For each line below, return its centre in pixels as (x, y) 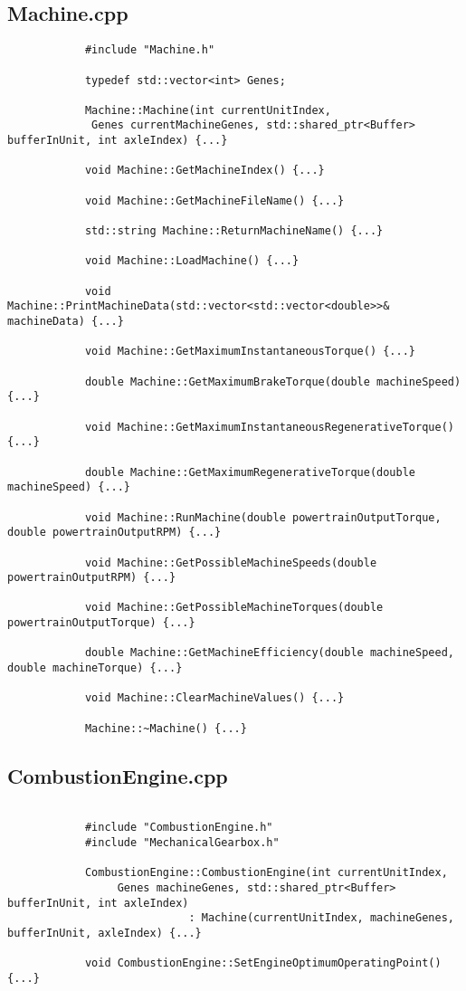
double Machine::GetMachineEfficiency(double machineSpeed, (269, 653)
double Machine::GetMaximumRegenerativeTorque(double (250, 472)
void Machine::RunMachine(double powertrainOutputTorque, (263, 517)
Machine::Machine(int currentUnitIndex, (208, 110)
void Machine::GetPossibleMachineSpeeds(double (231, 562)
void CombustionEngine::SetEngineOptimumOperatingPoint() (263, 963)
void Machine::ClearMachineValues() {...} (214, 698)
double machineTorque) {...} (95, 668)
